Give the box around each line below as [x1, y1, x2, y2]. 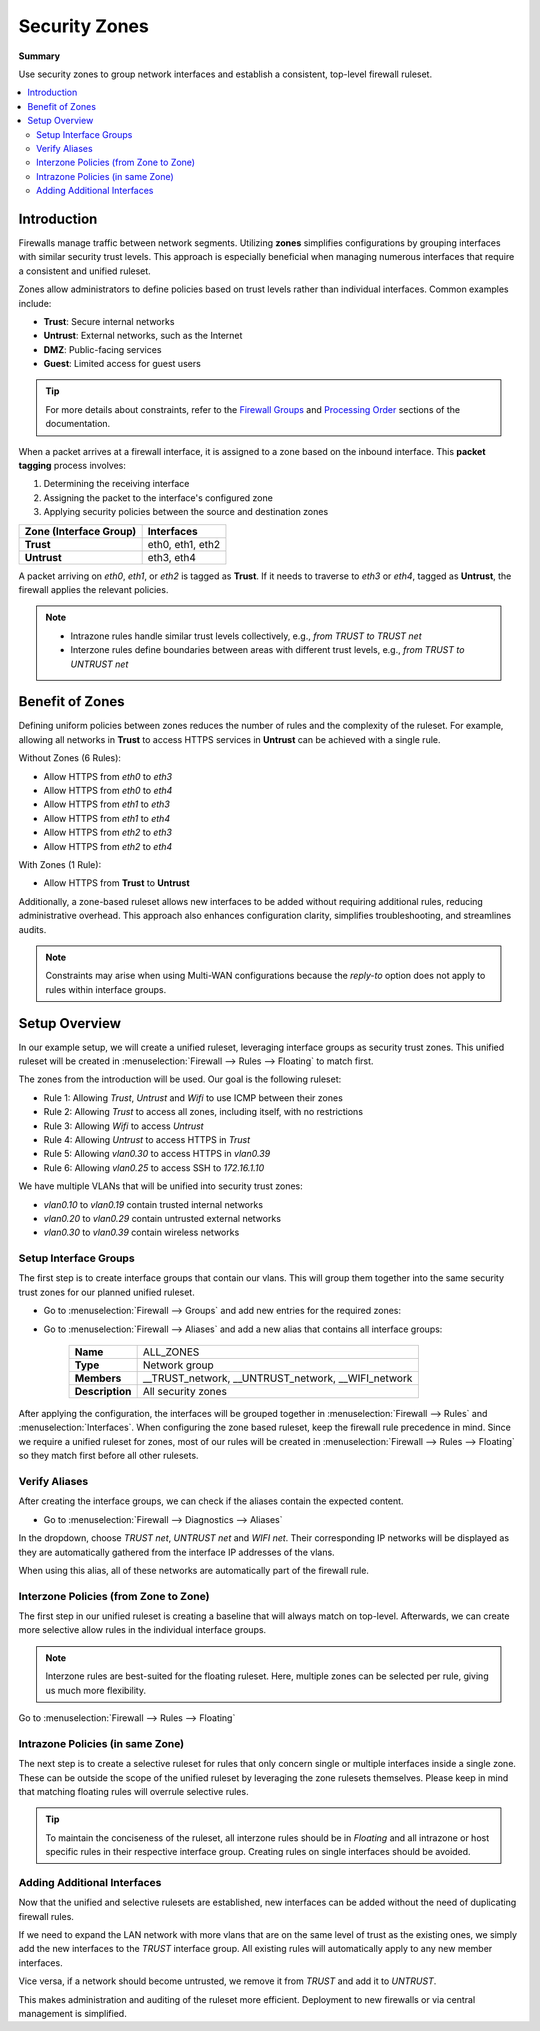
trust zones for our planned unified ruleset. [18, 1286, 195, 1298]
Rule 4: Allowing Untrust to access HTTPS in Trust [43, 1133, 251, 1145]
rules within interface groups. [45, 983, 167, 995]
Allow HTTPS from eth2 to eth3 [43, 826, 172, 839]
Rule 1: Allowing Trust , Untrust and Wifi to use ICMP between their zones [43, 1091, 344, 1104]
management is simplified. [18, 2007, 127, 2019]
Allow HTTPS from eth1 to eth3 [43, 798, 170, 810]
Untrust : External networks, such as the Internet [43, 330, 243, 342]
